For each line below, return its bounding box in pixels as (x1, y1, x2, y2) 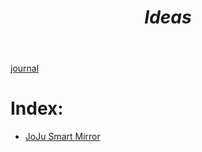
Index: (10, 97, 64, 120)
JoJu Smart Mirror (24, 131, 101, 143)
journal (10, 62, 40, 75)
